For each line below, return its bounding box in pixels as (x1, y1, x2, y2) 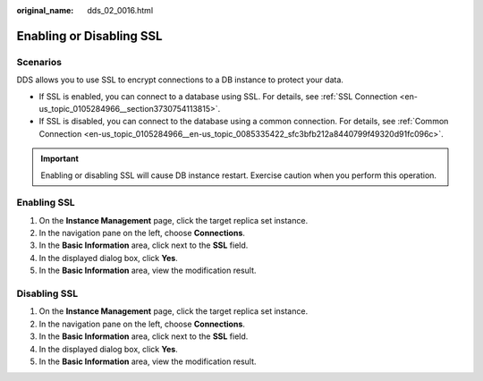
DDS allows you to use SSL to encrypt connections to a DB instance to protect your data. (16, 74, 344, 85)
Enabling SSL (16, 197, 75, 209)
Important (40, 153, 80, 165)
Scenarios (16, 55, 63, 68)
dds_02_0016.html (87, 5, 154, 15)
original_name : (16, 5, 74, 15)
